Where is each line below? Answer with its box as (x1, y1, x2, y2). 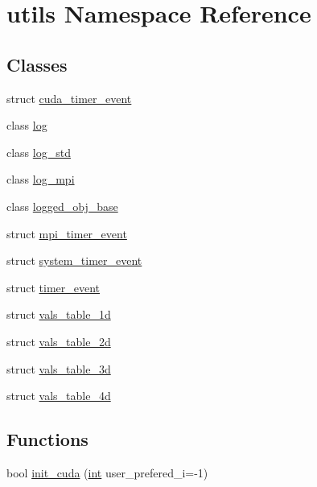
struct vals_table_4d (6, 387, 111, 404)
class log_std (6, 143, 71, 160)
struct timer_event (6, 279, 101, 295)
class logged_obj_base (6, 197, 118, 214)
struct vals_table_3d (6, 360, 111, 377)
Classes (6, 52, 68, 76)
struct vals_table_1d (6, 306, 111, 323)
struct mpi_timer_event (6, 225, 127, 241)
